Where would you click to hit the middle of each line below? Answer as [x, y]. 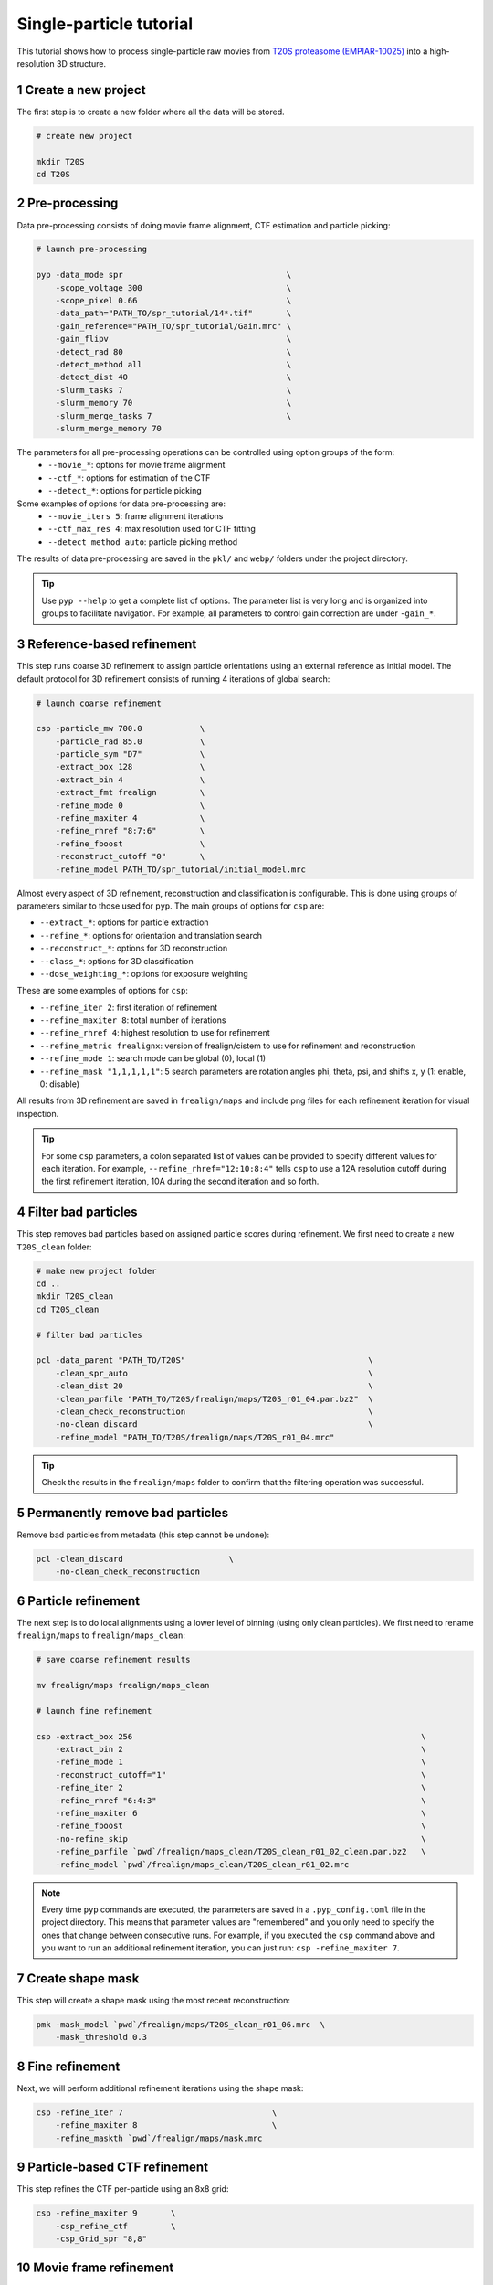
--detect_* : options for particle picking [125, 491]
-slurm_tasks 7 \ [173, 390]
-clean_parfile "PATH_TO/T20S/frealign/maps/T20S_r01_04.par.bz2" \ [214, 1399]
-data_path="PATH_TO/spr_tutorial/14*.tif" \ [173, 314]
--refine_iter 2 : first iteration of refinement [129, 1007]
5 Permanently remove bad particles [123, 1513]
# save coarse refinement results [113, 1660]
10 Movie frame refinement [95, 2268]
